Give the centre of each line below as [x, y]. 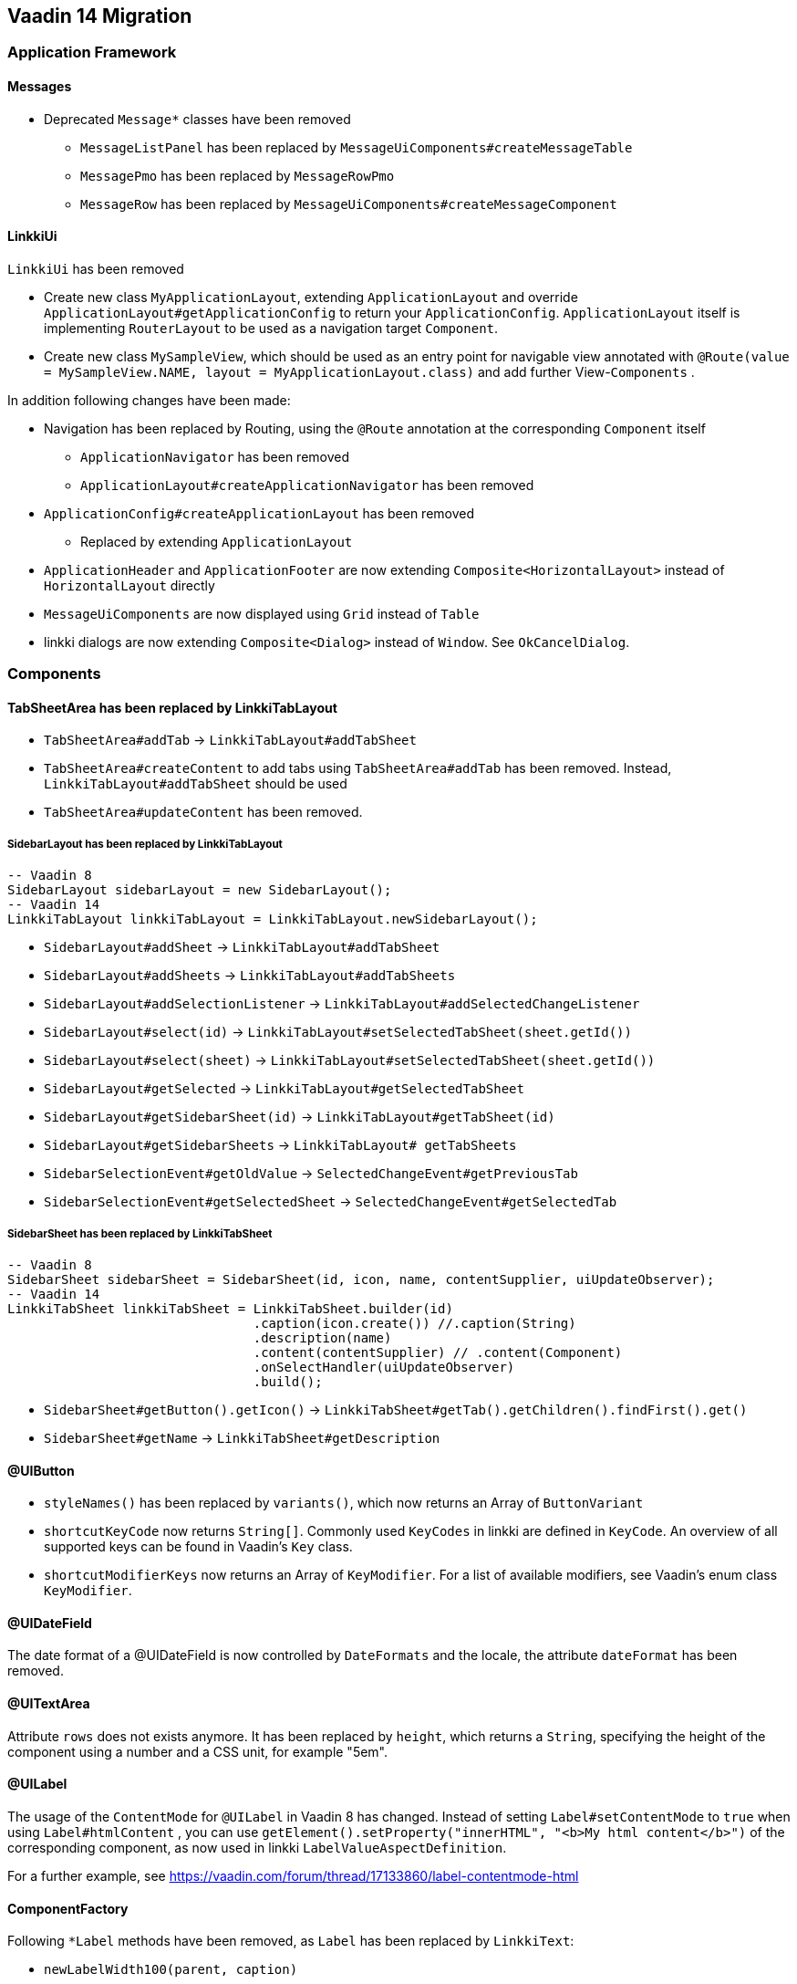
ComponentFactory [68, 1908]
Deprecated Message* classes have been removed [197, 119]
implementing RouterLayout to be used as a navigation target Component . [271, 328]
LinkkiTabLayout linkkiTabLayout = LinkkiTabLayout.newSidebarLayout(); [273, 919]
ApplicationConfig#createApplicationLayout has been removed [259, 513]
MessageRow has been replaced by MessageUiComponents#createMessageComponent [349, 204]
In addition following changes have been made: [149, 400]
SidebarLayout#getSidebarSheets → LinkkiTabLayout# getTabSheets [280, 1145]
